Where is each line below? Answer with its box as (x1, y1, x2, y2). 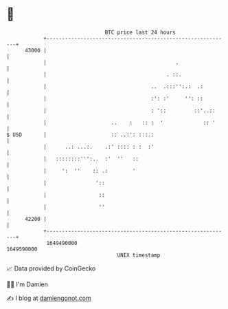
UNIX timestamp (117, 251, 161, 259)
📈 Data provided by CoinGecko (6, 264, 96, 273)
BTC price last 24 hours (104, 29, 176, 36)
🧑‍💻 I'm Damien (6, 280, 49, 288)
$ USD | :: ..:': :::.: (6, 131, 155, 138)
